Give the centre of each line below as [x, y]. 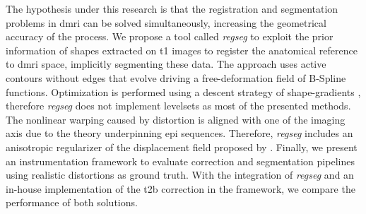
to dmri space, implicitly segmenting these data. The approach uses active [166, 64]
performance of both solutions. [72, 202]
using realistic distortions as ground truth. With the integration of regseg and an [180, 175]
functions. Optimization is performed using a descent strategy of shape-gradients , [183, 91]
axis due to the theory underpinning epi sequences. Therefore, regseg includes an [179, 133]
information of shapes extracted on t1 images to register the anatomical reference [182, 50]
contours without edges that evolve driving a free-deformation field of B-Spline [176, 77]
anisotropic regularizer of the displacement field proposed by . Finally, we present [182, 147]
